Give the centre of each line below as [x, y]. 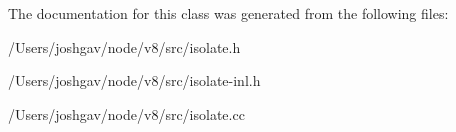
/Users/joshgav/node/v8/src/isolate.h [124, 46]
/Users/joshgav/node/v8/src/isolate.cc [126, 113]
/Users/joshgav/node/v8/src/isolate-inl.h [134, 80]
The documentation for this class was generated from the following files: [228, 13]
